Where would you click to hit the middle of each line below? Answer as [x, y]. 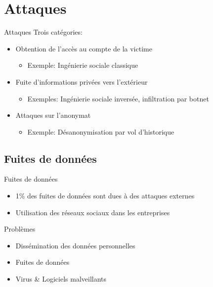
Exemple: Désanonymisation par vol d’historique [101, 131]
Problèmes [20, 229]
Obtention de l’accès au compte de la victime [84, 48]
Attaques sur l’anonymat [53, 115]
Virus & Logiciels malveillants [61, 279]
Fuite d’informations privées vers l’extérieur [82, 81]
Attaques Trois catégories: [43, 32]
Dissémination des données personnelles [75, 245]
